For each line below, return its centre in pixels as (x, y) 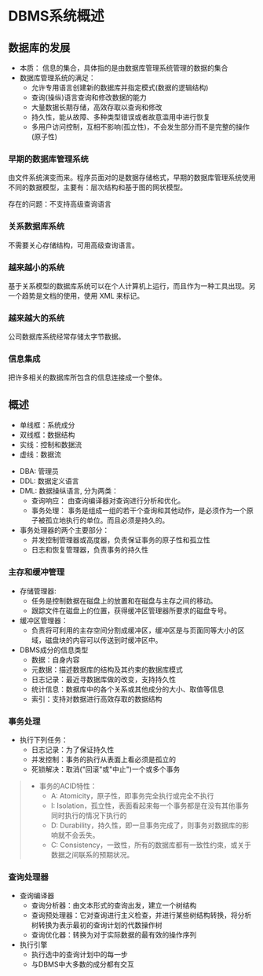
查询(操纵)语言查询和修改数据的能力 (89, 97)
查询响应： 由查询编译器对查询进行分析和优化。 (108, 501)
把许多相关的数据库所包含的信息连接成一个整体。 (87, 377)
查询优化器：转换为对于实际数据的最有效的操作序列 (114, 935)
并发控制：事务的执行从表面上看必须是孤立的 (104, 759)
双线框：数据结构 (47, 435)
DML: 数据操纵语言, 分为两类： (69, 491)
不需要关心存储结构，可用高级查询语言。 (73, 245)
